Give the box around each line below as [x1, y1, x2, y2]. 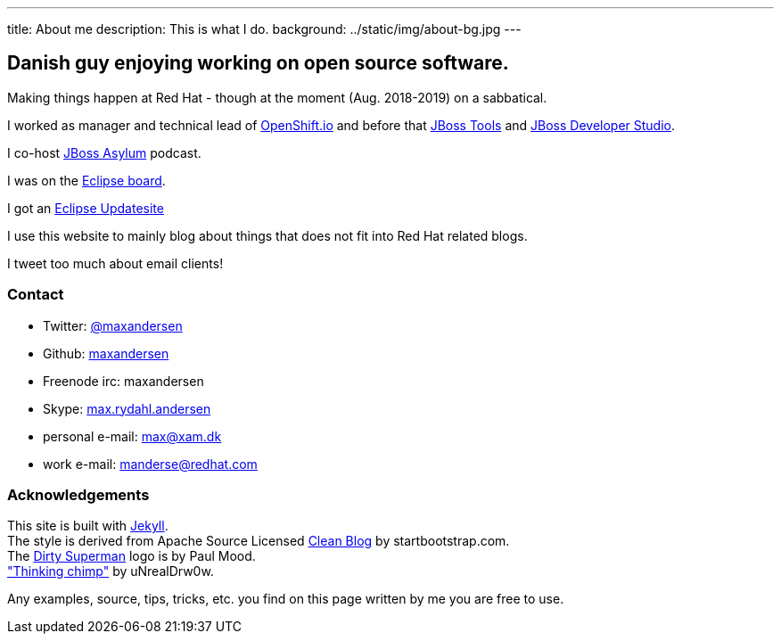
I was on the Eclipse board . [7, 172, 166, 188]
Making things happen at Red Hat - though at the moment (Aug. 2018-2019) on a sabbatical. [7, 89, 547, 105]
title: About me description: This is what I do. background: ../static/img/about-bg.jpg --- [7, 21, 522, 37]
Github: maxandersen [43, 345, 169, 361]
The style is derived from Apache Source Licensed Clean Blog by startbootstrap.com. [7, 533, 510, 549]
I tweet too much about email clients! [7, 255, 224, 271]
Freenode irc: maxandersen [43, 373, 204, 389]
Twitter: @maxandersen [43, 317, 183, 333]
